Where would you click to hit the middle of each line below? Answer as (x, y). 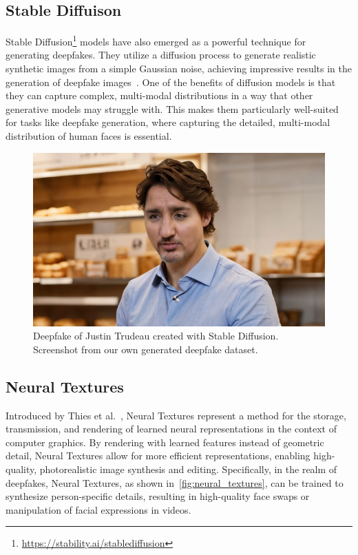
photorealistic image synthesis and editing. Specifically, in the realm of (188, 469)
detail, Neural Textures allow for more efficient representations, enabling (158, 455)
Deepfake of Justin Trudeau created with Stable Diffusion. (156, 336)
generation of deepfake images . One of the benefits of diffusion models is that (171, 82)
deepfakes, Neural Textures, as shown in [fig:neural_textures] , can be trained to (175, 482)
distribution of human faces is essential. (89, 136)
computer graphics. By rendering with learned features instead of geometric (165, 442)
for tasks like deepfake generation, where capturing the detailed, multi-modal (168, 122)
